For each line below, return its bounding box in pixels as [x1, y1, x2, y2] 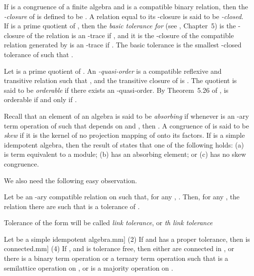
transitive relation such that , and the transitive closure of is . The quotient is [4, 75, 237, 85]
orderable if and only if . [4, 94, 77, 105]
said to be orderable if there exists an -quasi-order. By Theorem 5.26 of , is [4, 85, 229, 95]
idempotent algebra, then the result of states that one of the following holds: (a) [4, 139, 244, 149]
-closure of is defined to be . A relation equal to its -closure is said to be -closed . [4, 11, 244, 21]
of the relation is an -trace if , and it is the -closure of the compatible [26, 30, 234, 40]
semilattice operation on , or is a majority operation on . [4, 262, 173, 273]
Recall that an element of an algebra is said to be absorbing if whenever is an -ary [4, 110, 249, 121]
